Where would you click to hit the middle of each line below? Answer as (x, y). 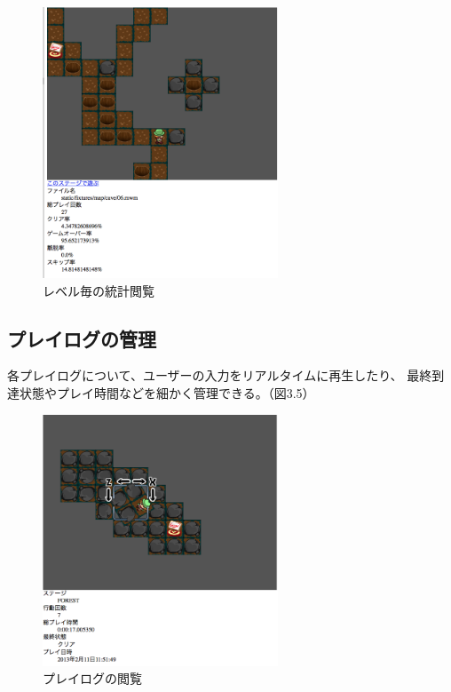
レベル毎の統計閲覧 (99, 290)
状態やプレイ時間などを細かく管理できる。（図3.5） (167, 392)
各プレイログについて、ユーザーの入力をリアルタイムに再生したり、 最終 (220, 375)
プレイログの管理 (82, 338)
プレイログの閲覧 (92, 678)
